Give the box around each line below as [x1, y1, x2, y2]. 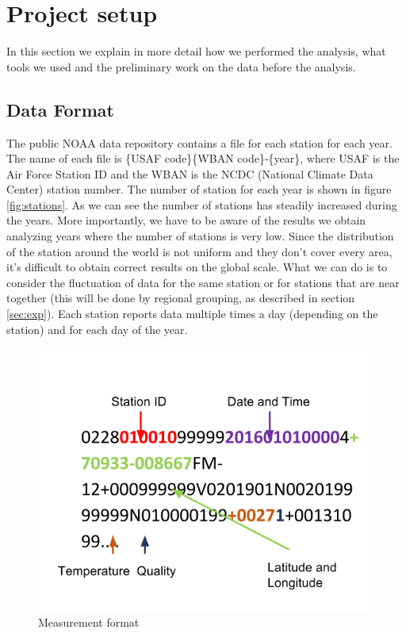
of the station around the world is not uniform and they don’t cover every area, [6, 243, 393, 259]
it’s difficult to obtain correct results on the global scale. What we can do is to [6, 259, 388, 275]
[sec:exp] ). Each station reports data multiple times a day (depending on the [6, 305, 378, 322]
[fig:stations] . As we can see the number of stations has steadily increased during [6, 196, 397, 213]
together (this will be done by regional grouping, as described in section [6, 290, 355, 306]
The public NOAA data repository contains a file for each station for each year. [6, 134, 393, 151]
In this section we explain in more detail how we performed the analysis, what [6, 43, 386, 59]
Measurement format [38, 614, 140, 631]
